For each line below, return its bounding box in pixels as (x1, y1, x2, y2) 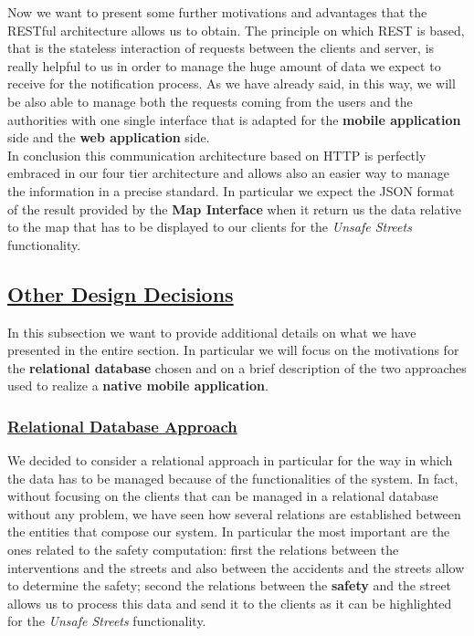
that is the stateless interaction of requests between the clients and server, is (7, 38, 435, 57)
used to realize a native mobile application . (7, 376, 269, 395)
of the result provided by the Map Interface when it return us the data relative (7, 199, 462, 218)
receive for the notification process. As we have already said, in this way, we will (7, 74, 456, 93)
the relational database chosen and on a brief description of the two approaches (7, 358, 467, 377)
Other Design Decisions (7, 279, 234, 308)
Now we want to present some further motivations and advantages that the (7, 3, 427, 21)
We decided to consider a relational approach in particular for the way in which (7, 451, 453, 470)
